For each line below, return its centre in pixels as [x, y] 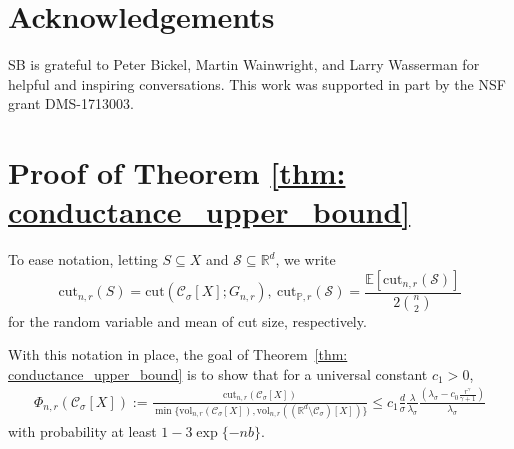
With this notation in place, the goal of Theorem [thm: [178, 354]
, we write [305, 259]
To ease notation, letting [83, 259]
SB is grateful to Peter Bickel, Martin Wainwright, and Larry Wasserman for [244, 64]
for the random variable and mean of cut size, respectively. [187, 320]
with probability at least [82, 431]
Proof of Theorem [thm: [177, 172]
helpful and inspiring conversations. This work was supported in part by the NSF [257, 83]
